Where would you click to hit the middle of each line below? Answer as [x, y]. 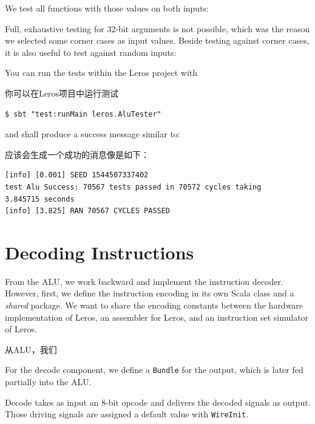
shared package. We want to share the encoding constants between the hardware [154, 305]
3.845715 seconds [40, 199]
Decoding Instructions [100, 252]
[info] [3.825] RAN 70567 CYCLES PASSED [88, 211]
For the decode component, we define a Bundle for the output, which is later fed [154, 370]
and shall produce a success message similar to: [93, 134]
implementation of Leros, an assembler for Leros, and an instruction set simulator [157, 317]
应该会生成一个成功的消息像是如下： [77, 154]
